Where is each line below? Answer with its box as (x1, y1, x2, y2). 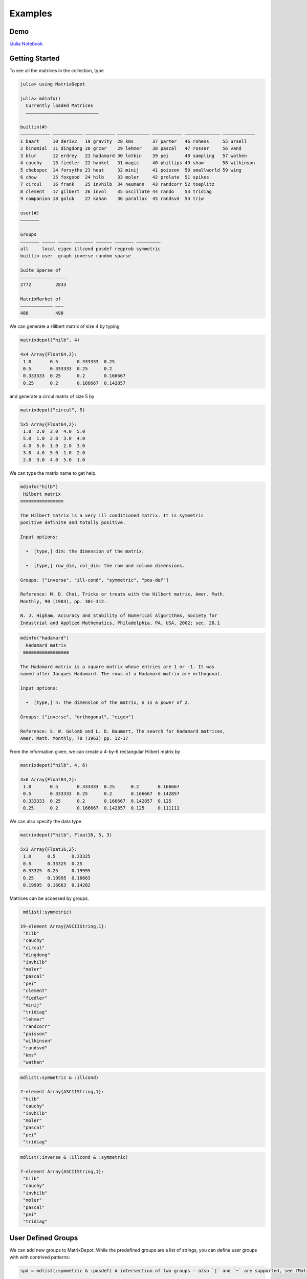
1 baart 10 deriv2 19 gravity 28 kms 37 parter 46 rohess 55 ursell (20, 139, 247, 144)
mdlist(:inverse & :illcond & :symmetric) (20, 1154, 128, 1160)
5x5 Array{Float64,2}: (20, 421, 77, 427)
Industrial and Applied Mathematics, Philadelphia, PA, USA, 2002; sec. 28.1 (20, 620, 220, 626)
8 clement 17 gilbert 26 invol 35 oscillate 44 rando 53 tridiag (20, 188, 212, 194)
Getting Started (9, 54, 60, 62)
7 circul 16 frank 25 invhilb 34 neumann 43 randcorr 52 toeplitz (20, 182, 215, 187)
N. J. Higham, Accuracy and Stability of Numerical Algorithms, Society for (20, 613, 217, 619)
